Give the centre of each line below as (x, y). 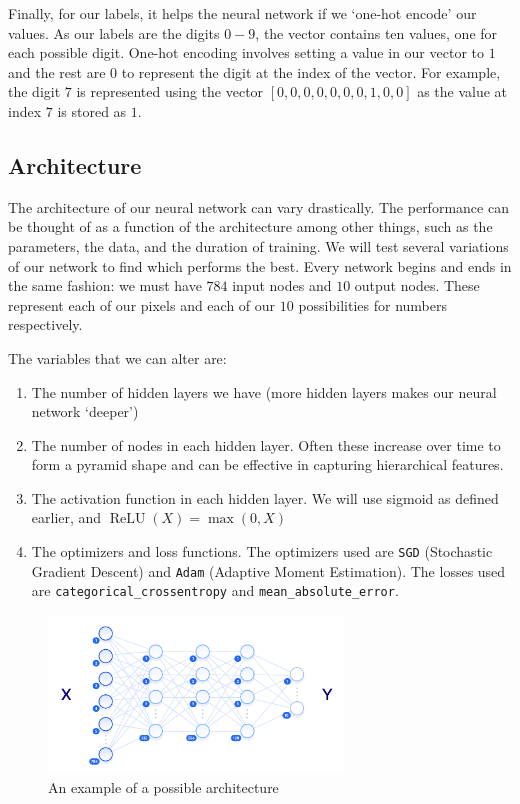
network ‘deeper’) (85, 411)
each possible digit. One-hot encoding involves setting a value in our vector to (246, 52)
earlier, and (66, 517)
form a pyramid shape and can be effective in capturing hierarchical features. (267, 464)
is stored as (92, 110)
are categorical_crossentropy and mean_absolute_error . (215, 590)
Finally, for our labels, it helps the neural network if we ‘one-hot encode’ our (242, 13)
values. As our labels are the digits (114, 32)
